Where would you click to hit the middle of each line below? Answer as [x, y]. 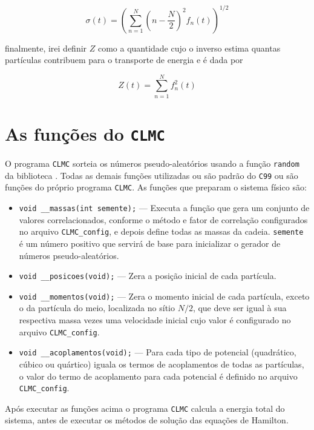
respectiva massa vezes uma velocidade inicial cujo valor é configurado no [155, 320]
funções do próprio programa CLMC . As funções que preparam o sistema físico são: [156, 187]
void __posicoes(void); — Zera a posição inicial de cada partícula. [148, 276]
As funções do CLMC [85, 133]
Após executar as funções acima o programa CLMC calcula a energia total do [145, 408]
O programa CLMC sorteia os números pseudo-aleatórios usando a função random [152, 163]
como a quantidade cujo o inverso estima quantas [189, 48]
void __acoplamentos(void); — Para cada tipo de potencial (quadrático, [158, 352]
